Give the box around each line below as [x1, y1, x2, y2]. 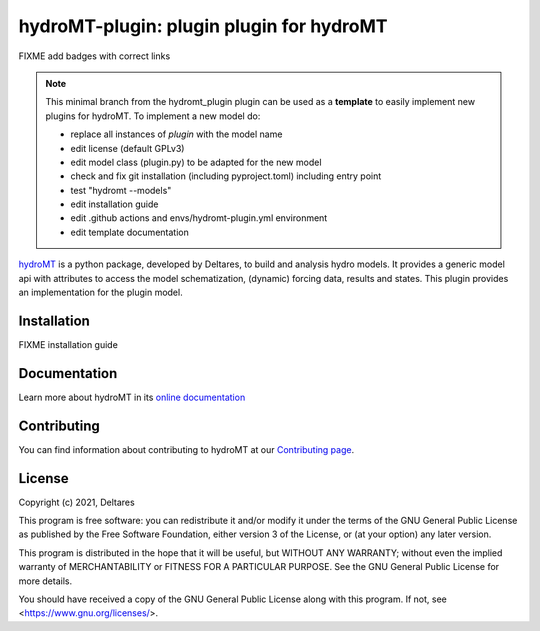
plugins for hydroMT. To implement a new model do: [45, 110, 261, 122]
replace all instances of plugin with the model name [70, 128, 283, 140]
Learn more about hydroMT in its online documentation [18, 391, 246, 403]
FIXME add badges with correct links [18, 50, 171, 62]
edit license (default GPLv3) [70, 142, 185, 154]
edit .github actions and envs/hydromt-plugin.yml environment [70, 212, 328, 224]
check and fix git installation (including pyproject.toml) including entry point [70, 170, 382, 182]
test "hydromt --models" [70, 184, 172, 196]
